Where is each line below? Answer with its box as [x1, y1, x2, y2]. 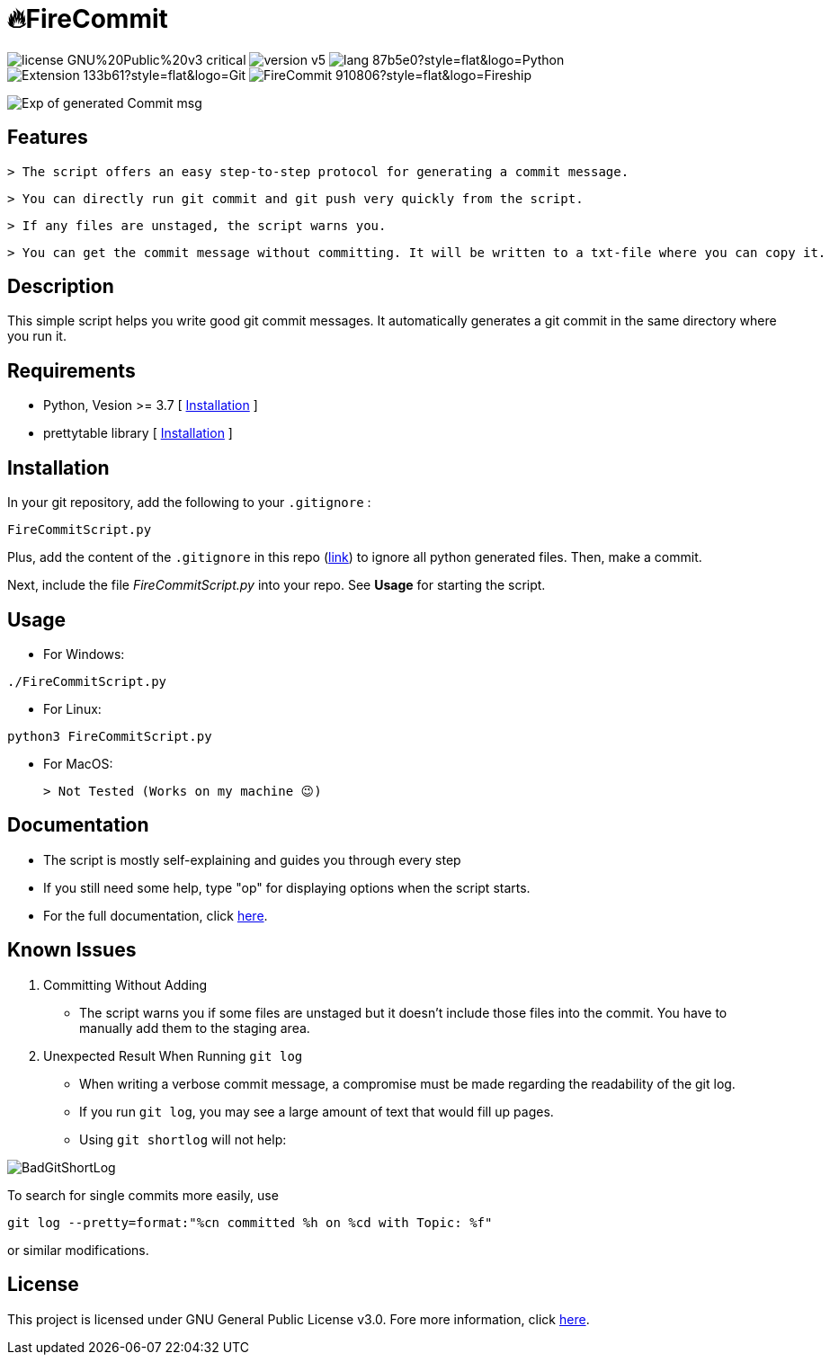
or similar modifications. [7, 1242, 149, 1258]
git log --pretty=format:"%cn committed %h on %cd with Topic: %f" [7, 1215, 493, 1230]
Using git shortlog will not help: [79, 1131, 287, 1147]
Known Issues [7, 939, 137, 962]
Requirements [7, 359, 136, 382]
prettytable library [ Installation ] [43, 425, 233, 441]
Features [7, 126, 88, 149]
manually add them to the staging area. [79, 1019, 310, 1036]
